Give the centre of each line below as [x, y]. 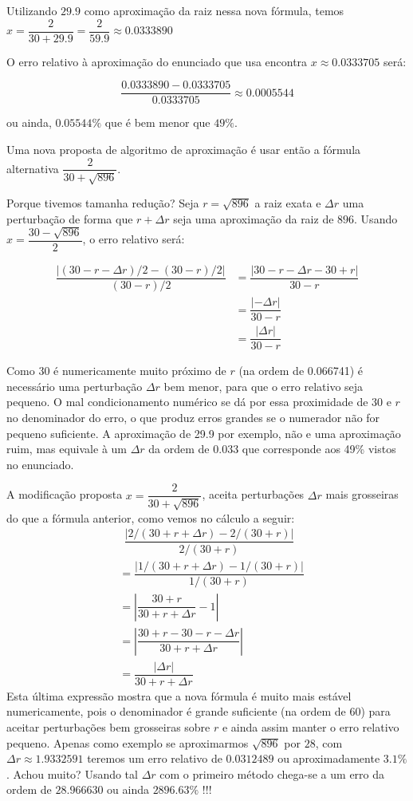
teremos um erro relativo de [155, 758]
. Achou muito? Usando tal [72, 773]
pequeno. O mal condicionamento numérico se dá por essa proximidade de [187, 402]
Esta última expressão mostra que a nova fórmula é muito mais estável [179, 695]
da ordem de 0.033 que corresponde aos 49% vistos [272, 449]
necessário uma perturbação [75, 386]
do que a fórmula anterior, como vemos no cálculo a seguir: [151, 517]
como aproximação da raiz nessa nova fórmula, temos [214, 10]
